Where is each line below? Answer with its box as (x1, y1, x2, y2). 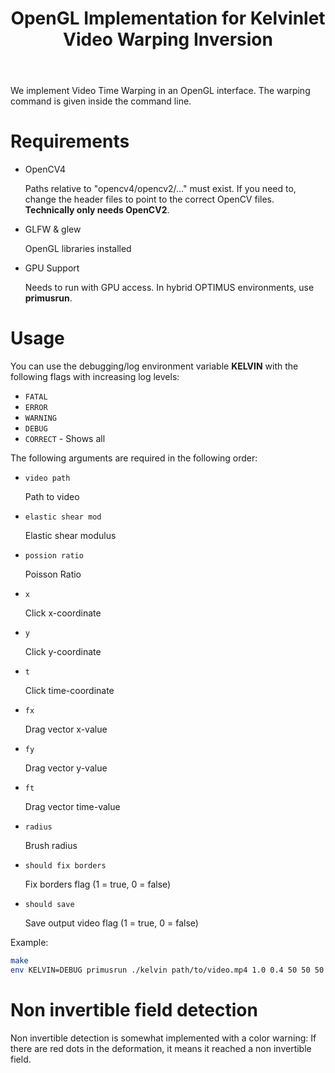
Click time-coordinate (24, 685, 115, 697)
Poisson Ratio (24, 568, 82, 581)
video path (24, 473, 71, 484)
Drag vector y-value (24, 762, 108, 774)
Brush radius (24, 840, 78, 852)
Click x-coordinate (24, 607, 102, 619)
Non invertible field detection (10, 999, 258, 1021)
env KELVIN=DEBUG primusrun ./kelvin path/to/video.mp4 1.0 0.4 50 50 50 (10, 965, 325, 975)
